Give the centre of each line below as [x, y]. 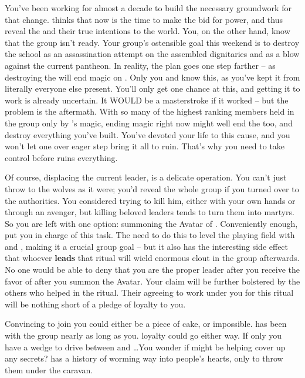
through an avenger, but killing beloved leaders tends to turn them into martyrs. [150, 212]
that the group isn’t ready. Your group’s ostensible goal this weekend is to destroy [152, 42]
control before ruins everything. [61, 157]
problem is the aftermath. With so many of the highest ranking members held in [150, 111]
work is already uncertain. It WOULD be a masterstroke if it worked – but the [147, 100]
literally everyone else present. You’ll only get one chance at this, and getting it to [152, 88]
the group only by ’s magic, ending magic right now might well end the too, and [149, 123]
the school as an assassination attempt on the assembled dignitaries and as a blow [152, 54]
